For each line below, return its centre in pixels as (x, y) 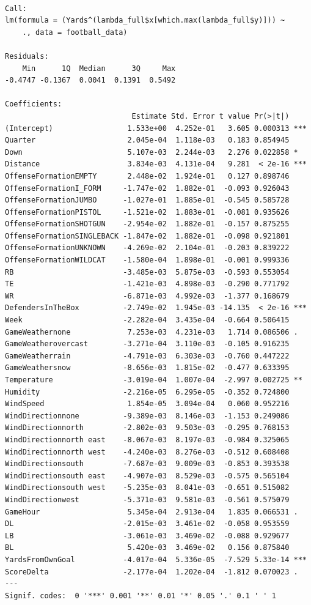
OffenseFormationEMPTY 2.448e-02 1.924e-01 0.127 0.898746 (147, 176)
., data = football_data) (75, 32)
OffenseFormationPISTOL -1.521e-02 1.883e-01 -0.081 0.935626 (147, 212)
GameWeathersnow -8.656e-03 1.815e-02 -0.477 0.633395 (147, 368)
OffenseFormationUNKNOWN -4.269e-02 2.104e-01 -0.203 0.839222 (147, 248)
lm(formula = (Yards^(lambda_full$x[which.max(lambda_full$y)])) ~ (145, 20)
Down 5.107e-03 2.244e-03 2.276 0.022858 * (152, 152)
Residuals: (27, 56)
